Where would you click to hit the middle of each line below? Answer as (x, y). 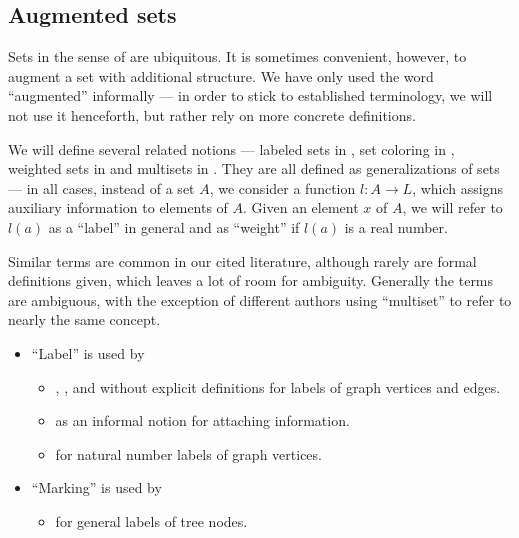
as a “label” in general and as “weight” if (174, 226)
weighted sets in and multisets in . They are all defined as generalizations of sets (254, 168)
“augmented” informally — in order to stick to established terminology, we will (250, 95)
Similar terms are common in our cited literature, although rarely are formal (242, 260)
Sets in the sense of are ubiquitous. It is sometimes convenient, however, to (237, 56)
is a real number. (396, 226)
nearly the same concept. (84, 319)
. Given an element (301, 207)
